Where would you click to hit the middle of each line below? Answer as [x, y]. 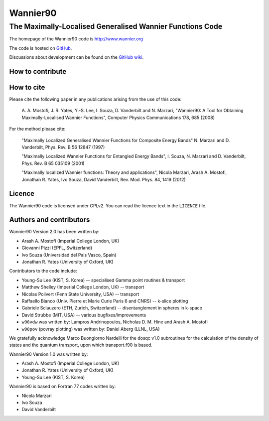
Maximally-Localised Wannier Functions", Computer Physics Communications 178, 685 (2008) [118, 118]
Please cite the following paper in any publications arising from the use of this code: [95, 99]
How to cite [27, 87]
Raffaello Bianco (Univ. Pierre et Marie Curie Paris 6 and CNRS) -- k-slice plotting [105, 301]
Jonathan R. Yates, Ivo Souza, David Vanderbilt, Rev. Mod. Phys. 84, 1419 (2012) [104, 179]
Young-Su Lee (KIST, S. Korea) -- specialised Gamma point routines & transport [103, 280]
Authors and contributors [50, 220]
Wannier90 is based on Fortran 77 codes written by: [63, 387]
